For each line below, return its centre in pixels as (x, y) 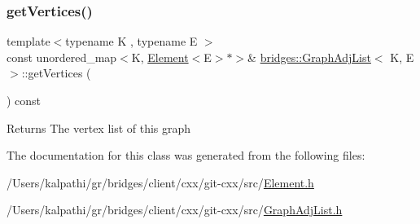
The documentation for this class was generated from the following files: (186, 155)
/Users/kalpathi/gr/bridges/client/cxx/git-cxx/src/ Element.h (160, 182)
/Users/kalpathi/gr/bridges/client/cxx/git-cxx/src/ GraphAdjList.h (175, 210)
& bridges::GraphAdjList (309, 57)
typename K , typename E (131, 41)
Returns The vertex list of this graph (99, 127)
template (28, 41)
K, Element (160, 57)
